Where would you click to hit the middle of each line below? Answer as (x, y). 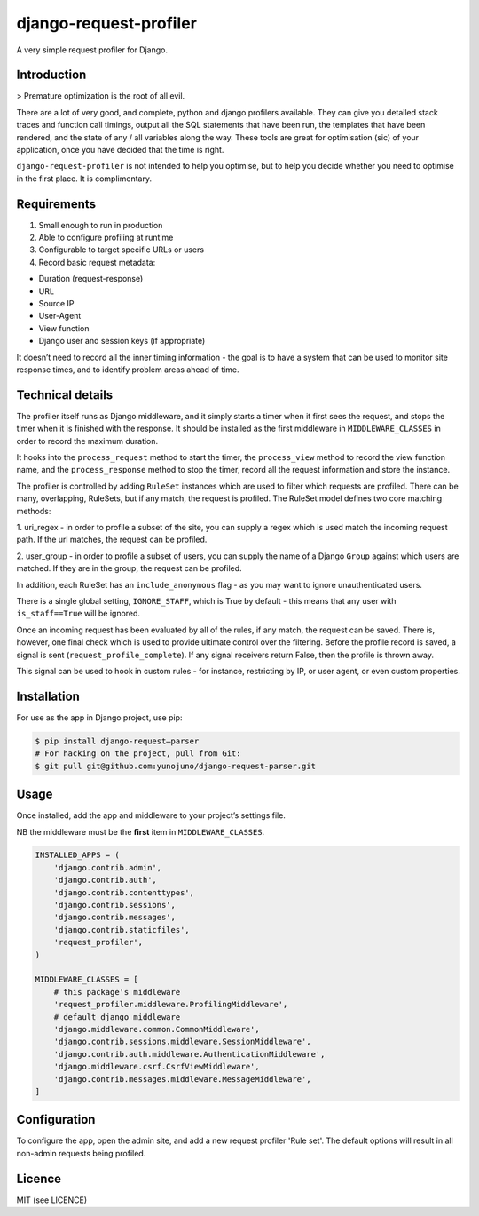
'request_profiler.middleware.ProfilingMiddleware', (171, 1005)
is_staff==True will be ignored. (79, 614)
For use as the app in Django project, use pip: (99, 717)
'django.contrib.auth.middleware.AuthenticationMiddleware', (189, 1054)
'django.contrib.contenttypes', (124, 892)
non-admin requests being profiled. (81, 1153)
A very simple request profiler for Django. (92, 50)
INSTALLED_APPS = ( (77, 855)
